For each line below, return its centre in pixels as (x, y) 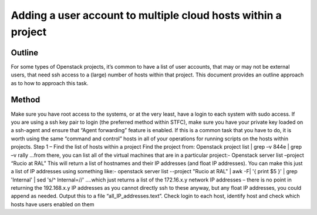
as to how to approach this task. (50, 83)
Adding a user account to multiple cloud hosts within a (146, 15)
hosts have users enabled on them (53, 204)
